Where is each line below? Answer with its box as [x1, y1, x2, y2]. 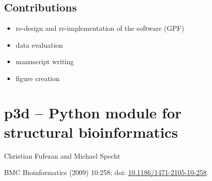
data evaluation [15, 39, 63, 50]
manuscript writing [15, 56, 74, 67]
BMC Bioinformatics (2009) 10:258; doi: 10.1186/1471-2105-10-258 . [4, 167, 209, 178]
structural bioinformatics [4, 121, 178, 142]
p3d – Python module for [4, 102, 182, 122]
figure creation [15, 73, 60, 83]
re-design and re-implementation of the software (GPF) [15, 23, 185, 33]
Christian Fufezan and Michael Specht [4, 150, 120, 161]
